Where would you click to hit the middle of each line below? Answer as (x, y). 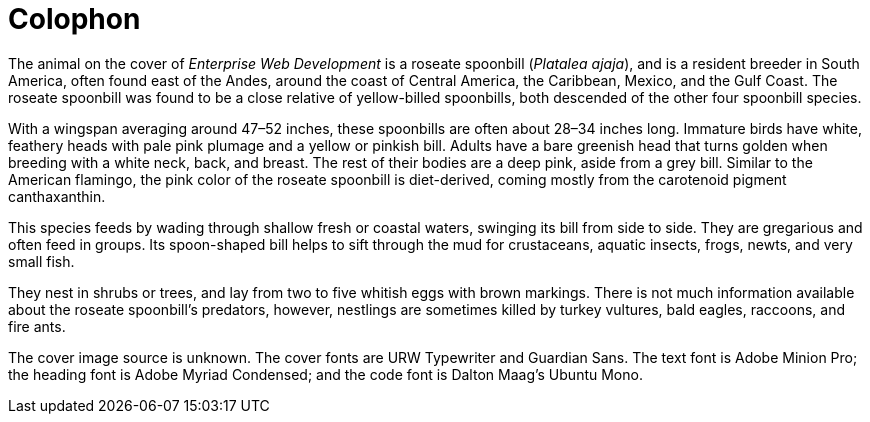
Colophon (74, 19)
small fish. (41, 261)
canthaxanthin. (57, 196)
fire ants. (37, 326)
